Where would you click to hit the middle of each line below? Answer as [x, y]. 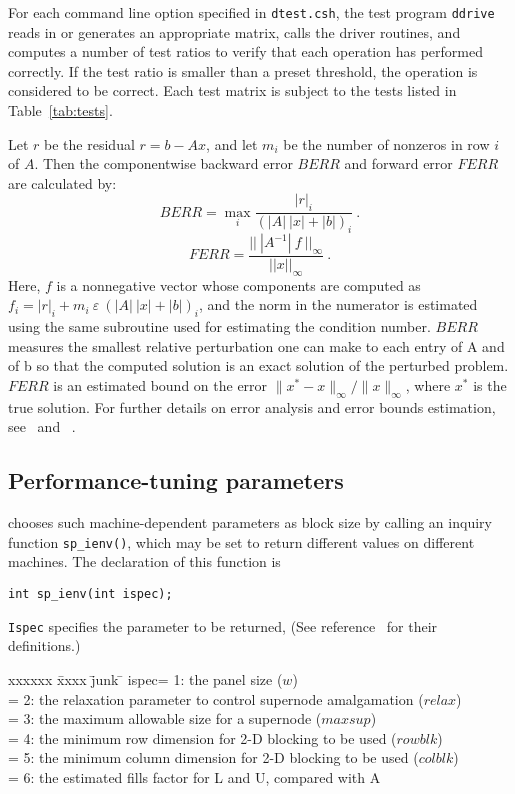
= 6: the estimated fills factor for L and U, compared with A [194, 776]
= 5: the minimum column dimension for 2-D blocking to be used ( [213, 757]
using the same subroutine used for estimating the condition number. [219, 326]
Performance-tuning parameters [176, 480]
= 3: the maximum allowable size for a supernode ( [165, 718]
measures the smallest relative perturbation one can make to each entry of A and [256, 345]
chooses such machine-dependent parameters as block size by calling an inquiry [250, 522]
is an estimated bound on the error [160, 385]
